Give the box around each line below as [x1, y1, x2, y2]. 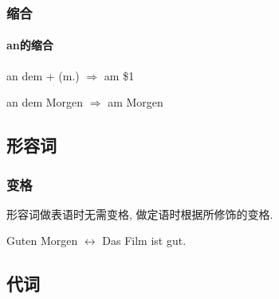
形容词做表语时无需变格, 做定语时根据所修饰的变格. [6, 205, 273, 222]
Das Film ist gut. [102, 232, 187, 249]
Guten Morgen [6, 232, 78, 249]
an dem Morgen [6, 94, 84, 111]
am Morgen [108, 94, 163, 111]
